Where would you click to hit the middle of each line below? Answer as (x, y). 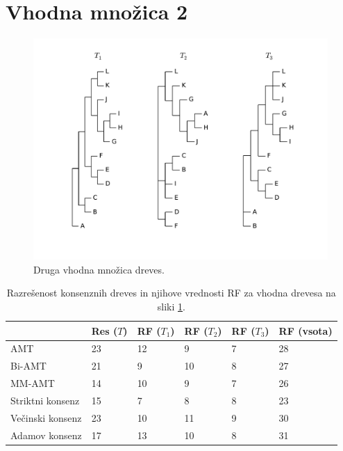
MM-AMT (33, 383)
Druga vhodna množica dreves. (99, 269)
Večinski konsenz (46, 417)
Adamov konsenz (46, 435)
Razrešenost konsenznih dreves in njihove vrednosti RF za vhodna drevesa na (171, 293)
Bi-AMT (28, 366)
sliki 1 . (171, 306)
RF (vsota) (306, 330)
